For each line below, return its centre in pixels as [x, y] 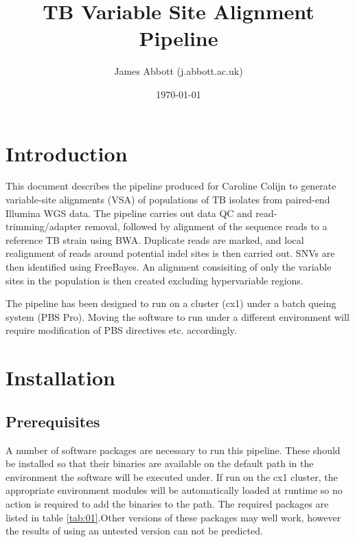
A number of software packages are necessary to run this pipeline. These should [173, 450]
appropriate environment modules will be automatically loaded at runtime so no [174, 490]
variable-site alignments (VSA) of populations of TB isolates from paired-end [168, 200]
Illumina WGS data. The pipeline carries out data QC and [129, 213]
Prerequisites [53, 421]
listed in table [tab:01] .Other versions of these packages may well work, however [173, 517]
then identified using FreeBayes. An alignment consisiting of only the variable [169, 267]
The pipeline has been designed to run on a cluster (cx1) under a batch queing [171, 303]
